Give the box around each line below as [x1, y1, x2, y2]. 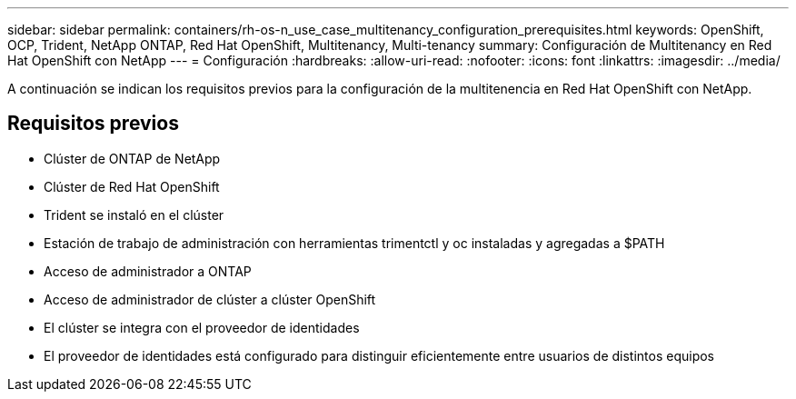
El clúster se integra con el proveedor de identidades [44, 319, 360, 335]
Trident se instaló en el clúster [44, 206, 224, 223]
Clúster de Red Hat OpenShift [44, 178, 220, 195]
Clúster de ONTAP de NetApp [44, 150, 221, 166]
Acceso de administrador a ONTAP [44, 263, 252, 279]
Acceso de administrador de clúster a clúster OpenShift [44, 291, 376, 307]
